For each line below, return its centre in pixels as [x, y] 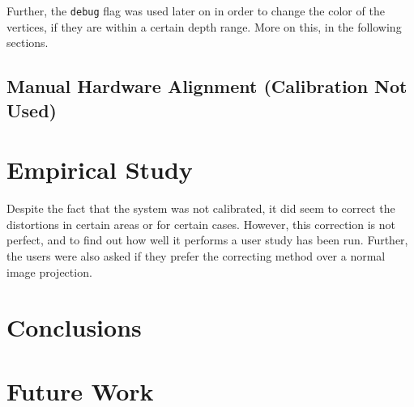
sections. [28, 42]
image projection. [49, 271]
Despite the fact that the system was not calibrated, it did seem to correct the [201, 208]
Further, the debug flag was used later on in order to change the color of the [196, 11]
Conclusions [74, 327]
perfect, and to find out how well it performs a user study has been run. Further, [207, 240]
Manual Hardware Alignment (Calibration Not [207, 86]
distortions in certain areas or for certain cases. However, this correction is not [201, 224]
